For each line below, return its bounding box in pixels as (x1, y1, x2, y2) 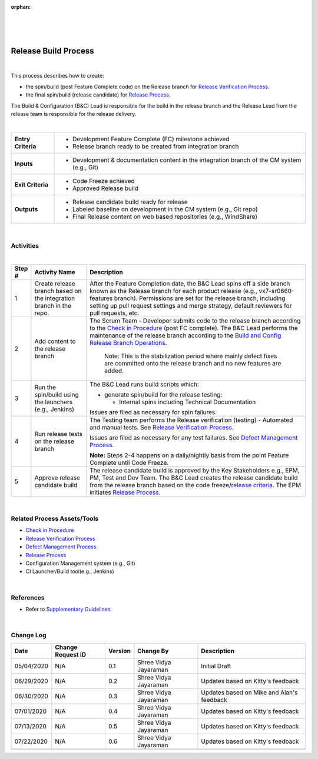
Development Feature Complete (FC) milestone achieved (72, 135, 230, 143)
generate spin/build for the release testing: (104, 391, 223, 399)
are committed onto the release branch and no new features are (104, 359, 281, 368)
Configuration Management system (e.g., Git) (25, 560, 135, 567)
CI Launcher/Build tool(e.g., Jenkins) (25, 568, 114, 575)
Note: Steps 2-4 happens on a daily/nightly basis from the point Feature (89, 451, 289, 460)
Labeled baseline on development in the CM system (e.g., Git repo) (72, 205, 259, 213)
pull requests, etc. (89, 309, 140, 317)
